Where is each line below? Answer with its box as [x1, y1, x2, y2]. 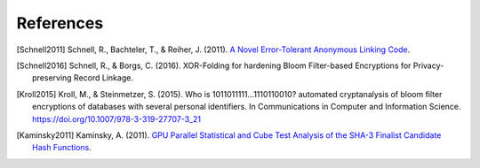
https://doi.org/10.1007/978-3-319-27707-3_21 [32, 113, 202, 124]
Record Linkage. [73, 73, 133, 83]
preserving [32, 73, 72, 83]
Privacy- [412, 60, 444, 71]
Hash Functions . [32, 142, 92, 153]
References [16, 13, 104, 33]
